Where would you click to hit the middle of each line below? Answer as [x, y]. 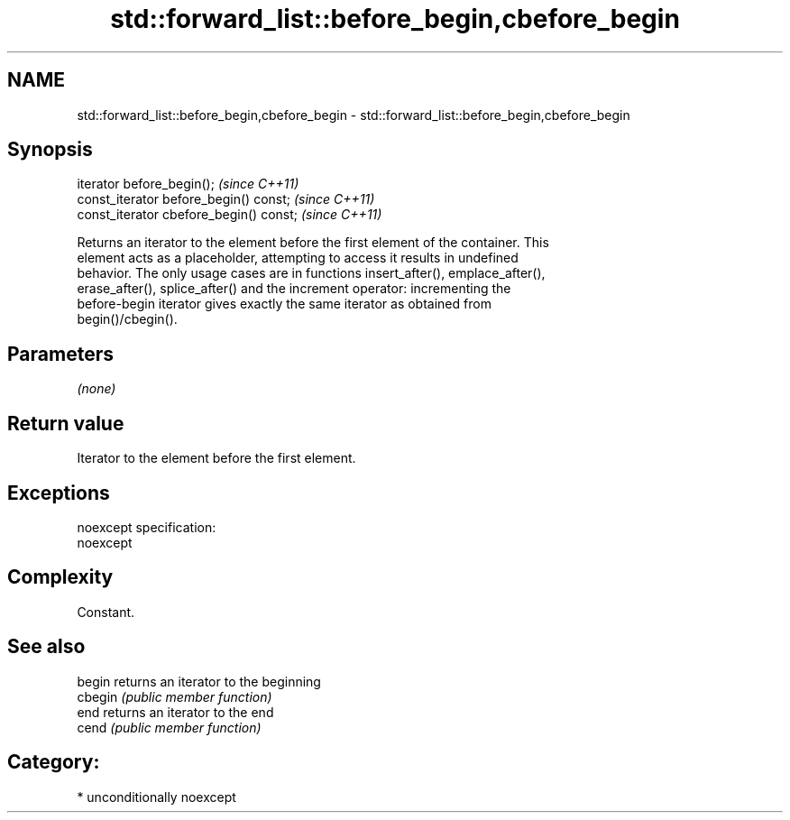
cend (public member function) [169, 727]
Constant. [106, 612]
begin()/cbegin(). [127, 319]
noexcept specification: [147, 527]
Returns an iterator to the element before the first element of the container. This [313, 243]
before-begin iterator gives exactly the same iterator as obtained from [284, 304]
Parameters [60, 354]
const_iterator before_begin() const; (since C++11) [226, 199]
